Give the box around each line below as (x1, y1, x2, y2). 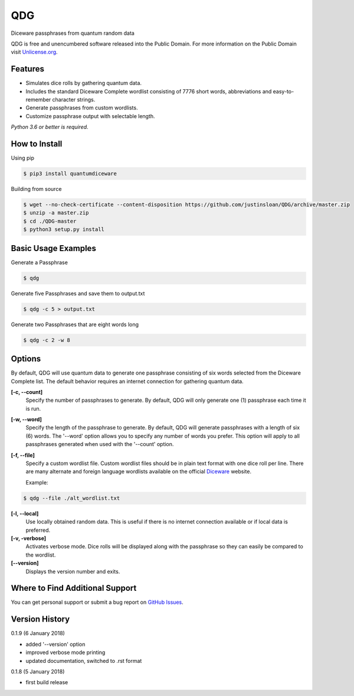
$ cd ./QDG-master (23, 217, 77, 225)
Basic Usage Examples (11, 243, 97, 253)
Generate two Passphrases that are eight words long (11, 321, 139, 328)
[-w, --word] (11, 416, 42, 423)
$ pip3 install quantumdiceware (23, 170, 117, 177)
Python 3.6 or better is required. (11, 123, 88, 131)
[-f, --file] (11, 451, 35, 458)
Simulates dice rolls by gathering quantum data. (25, 80, 142, 87)
